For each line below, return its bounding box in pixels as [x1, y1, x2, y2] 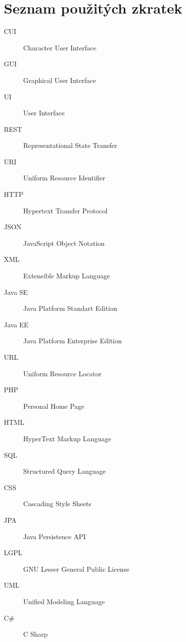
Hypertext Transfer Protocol [23, 205, 108, 215]
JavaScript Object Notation [23, 238, 105, 248]
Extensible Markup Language [23, 271, 110, 281]
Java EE [4, 319, 29, 329]
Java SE [4, 287, 28, 297]
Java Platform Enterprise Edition [23, 336, 122, 346]
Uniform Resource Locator [23, 368, 101, 378]
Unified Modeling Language [23, 596, 105, 606]
